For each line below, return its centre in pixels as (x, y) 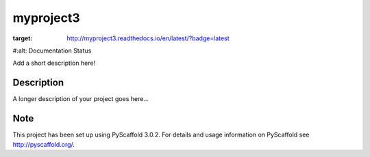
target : (23, 38)
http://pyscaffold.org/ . (44, 144)
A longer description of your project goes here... (81, 99)
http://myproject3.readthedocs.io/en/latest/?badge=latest (148, 38)
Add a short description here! (54, 63)
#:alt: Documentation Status (52, 51)
